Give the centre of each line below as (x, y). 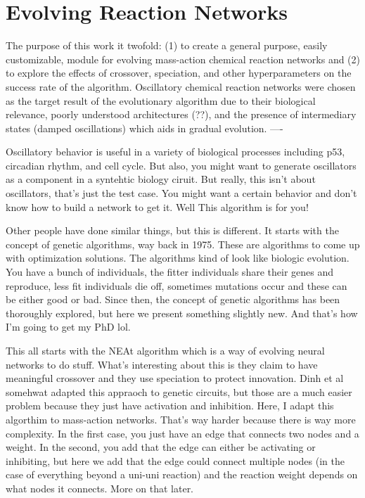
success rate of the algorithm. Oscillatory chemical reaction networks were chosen (181, 86)
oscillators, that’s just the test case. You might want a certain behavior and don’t (181, 193)
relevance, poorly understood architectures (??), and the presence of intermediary (181, 114)
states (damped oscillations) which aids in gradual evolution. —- (145, 128)
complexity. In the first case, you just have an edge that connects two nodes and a (182, 433)
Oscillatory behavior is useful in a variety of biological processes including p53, (175, 152)
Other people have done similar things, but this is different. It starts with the (172, 230)
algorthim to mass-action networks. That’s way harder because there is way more (181, 419)
